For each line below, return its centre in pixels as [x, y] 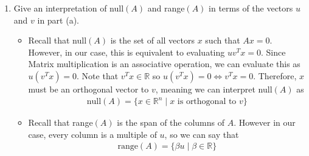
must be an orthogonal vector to [89, 89]
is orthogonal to [207, 102]
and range [166, 8]
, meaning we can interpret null [214, 89]
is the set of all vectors [153, 40]
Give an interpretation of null [69, 8]
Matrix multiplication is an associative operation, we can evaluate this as [164, 64]
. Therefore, [275, 75]
